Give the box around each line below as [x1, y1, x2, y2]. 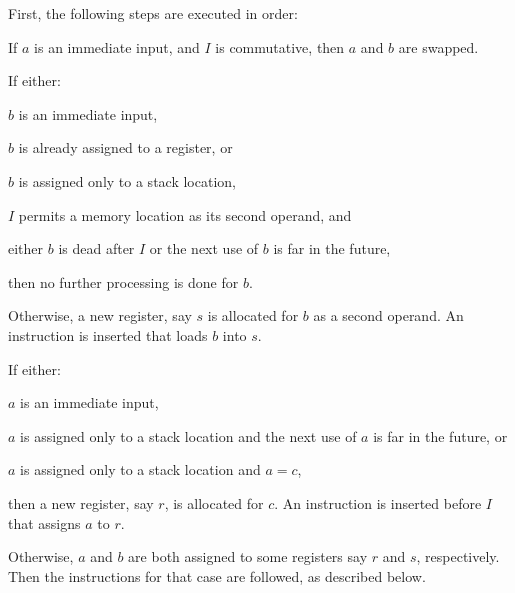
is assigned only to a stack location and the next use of [20, 425, 357, 446]
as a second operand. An [313, 305, 464, 326]
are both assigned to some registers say [128, 546, 368, 567]
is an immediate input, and [34, 36, 200, 57]
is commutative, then [215, 36, 345, 57]
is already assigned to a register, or [18, 137, 233, 158]
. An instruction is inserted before [274, 492, 482, 513]
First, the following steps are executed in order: [8, 3, 298, 23]
